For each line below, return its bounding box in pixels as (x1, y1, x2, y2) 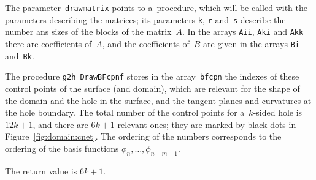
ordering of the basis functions (5, 141, 119, 154)
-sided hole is (253, 106, 303, 119)
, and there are (33, 118, 88, 130)
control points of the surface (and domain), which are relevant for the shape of (5, 81, 300, 94)
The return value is (5, 164, 77, 177)
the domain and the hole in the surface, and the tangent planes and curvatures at (5, 94, 312, 107)
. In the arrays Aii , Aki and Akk (182, 25, 304, 38)
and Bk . (5, 49, 34, 62)
